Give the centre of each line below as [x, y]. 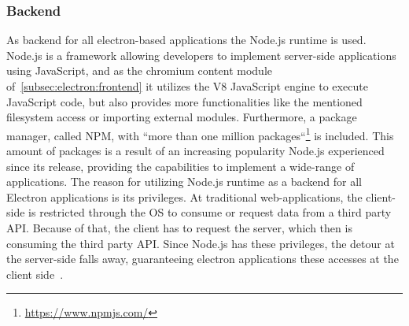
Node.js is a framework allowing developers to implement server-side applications [201, 55]
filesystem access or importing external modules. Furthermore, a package [182, 117]
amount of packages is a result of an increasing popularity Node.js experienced [195, 151]
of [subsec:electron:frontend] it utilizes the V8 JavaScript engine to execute [187, 86]
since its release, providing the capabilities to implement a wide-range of [181, 166]
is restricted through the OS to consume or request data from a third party [210, 212]
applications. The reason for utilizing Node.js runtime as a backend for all [184, 182]
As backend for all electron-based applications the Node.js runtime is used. [186, 40]
